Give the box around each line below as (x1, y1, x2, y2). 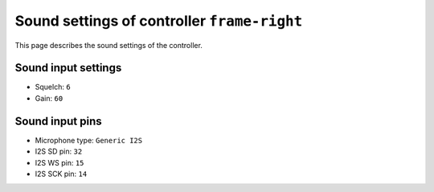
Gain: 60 (35, 93, 63, 103)
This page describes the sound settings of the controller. (14, 40, 203, 50)
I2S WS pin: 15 (35, 158, 84, 167)
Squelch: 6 (35, 82, 72, 92)
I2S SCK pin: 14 (35, 169, 88, 178)
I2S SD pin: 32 (35, 146, 83, 156)
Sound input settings (14, 61, 122, 75)
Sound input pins (14, 114, 102, 128)
